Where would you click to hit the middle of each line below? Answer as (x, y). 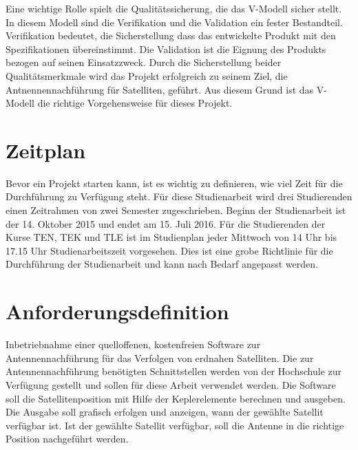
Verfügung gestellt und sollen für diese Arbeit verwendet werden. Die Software (171, 384)
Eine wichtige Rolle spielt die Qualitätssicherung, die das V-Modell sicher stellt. (174, 8)
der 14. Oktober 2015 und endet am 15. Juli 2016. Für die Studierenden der (166, 223)
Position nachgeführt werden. (67, 439)
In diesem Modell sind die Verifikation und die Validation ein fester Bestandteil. (174, 22)
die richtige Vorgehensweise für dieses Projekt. (135, 103)
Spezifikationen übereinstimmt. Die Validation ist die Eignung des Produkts (166, 49)
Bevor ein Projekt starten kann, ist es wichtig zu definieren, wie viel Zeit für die (174, 183)
